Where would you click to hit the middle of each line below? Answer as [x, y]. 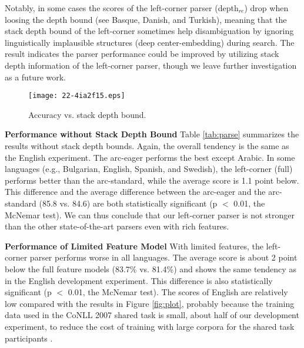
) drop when [266, 8]
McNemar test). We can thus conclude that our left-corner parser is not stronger [150, 214]
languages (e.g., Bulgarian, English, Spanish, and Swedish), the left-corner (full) [149, 169]
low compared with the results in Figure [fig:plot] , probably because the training [150, 303]
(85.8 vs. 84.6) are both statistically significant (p [128, 203]
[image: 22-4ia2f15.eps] [77, 96]
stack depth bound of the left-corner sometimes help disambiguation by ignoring [149, 31]
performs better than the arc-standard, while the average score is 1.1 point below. [152, 180]
